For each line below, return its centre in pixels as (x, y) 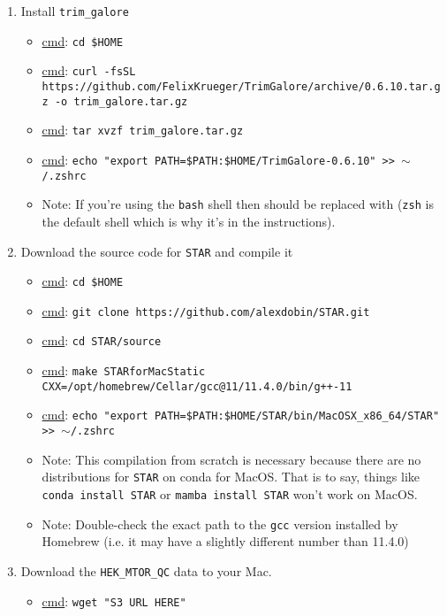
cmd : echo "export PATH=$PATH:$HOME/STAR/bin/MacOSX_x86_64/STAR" (241, 415)
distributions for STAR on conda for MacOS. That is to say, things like (231, 477)
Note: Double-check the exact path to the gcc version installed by (220, 524)
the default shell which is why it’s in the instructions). (189, 221)
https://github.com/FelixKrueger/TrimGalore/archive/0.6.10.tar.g (241, 86)
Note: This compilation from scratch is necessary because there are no (231, 459)
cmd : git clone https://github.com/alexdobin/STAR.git (206, 310)
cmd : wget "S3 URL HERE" (114, 601)
